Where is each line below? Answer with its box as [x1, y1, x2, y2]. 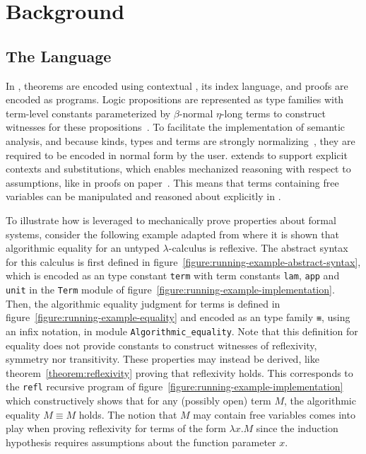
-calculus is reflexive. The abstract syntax [168, 240, 348, 255]
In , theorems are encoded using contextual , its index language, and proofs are [6, 78, 348, 93]
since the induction [256, 421, 338, 436]
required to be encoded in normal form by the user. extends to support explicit [6, 147, 348, 162]
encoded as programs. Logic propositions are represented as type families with [6, 92, 344, 107]
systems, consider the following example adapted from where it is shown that [6, 226, 339, 241]
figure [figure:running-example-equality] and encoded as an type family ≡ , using [6, 310, 350, 325]
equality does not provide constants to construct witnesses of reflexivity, [6, 337, 317, 352]
